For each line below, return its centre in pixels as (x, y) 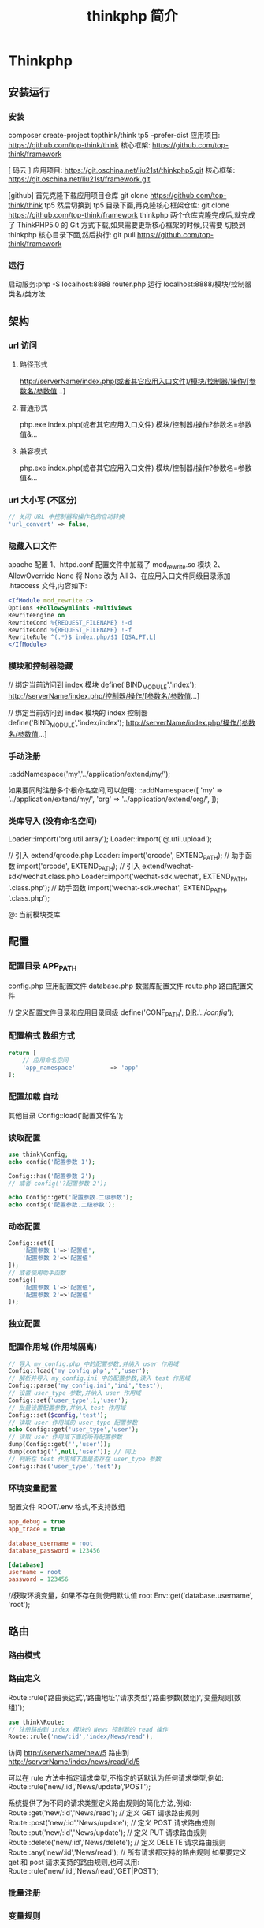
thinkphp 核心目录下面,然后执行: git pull (72, 234)
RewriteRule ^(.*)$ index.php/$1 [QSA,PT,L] (82, 637)
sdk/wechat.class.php (44, 877)
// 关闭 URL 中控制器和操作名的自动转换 (66, 517)
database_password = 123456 (54, 1550)
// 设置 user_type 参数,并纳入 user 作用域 (75, 1393)
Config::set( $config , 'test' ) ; (58, 1415)
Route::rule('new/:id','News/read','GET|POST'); (84, 1871)
